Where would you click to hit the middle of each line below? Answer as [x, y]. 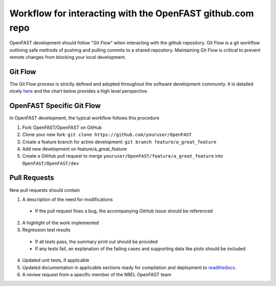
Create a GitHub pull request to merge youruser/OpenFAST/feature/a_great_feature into [123, 156]
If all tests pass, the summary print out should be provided [96, 241]
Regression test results [47, 230]
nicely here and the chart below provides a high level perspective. [79, 91]
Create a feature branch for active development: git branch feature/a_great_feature [119, 142]
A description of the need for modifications [67, 199]
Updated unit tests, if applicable [56, 260]
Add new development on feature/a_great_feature [75, 149]
